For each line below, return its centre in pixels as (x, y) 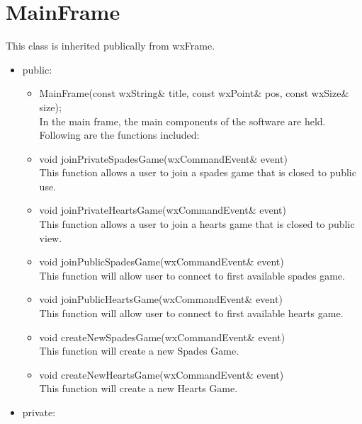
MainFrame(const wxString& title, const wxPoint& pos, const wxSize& (194, 93)
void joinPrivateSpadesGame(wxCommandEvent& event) (163, 158)
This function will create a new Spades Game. (139, 351)
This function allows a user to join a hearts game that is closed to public (197, 224)
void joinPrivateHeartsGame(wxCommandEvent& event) (163, 210)
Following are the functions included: (119, 135)
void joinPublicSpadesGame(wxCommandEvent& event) (162, 262)
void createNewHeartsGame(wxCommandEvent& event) (162, 374)
